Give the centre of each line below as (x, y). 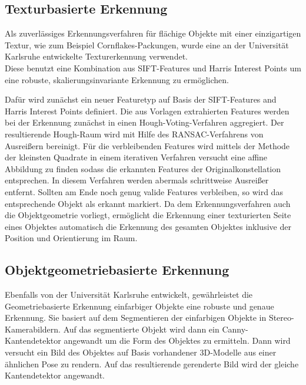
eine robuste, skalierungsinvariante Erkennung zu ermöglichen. (117, 79)
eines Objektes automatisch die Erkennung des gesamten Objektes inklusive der (148, 226)
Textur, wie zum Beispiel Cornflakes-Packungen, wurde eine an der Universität (147, 45)
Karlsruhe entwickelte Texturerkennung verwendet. (96, 56)
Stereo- (281, 317)
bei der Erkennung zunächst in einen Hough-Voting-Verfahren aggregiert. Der (144, 122)
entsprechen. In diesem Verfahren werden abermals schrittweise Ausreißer (137, 180)
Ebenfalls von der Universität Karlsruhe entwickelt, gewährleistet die (129, 294)
